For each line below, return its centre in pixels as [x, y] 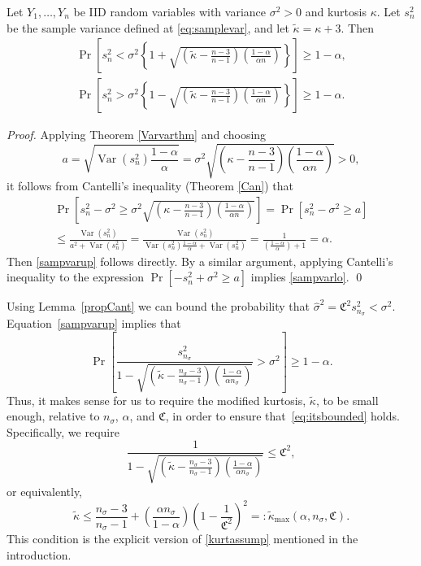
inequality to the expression [75, 277]
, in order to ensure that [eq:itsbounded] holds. [282, 416]
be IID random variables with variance [170, 11]
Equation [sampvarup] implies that [94, 323]
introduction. [39, 554]
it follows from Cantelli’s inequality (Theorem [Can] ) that [150, 186]
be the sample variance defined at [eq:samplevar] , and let [148, 27]
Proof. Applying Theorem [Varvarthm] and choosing [137, 135]
